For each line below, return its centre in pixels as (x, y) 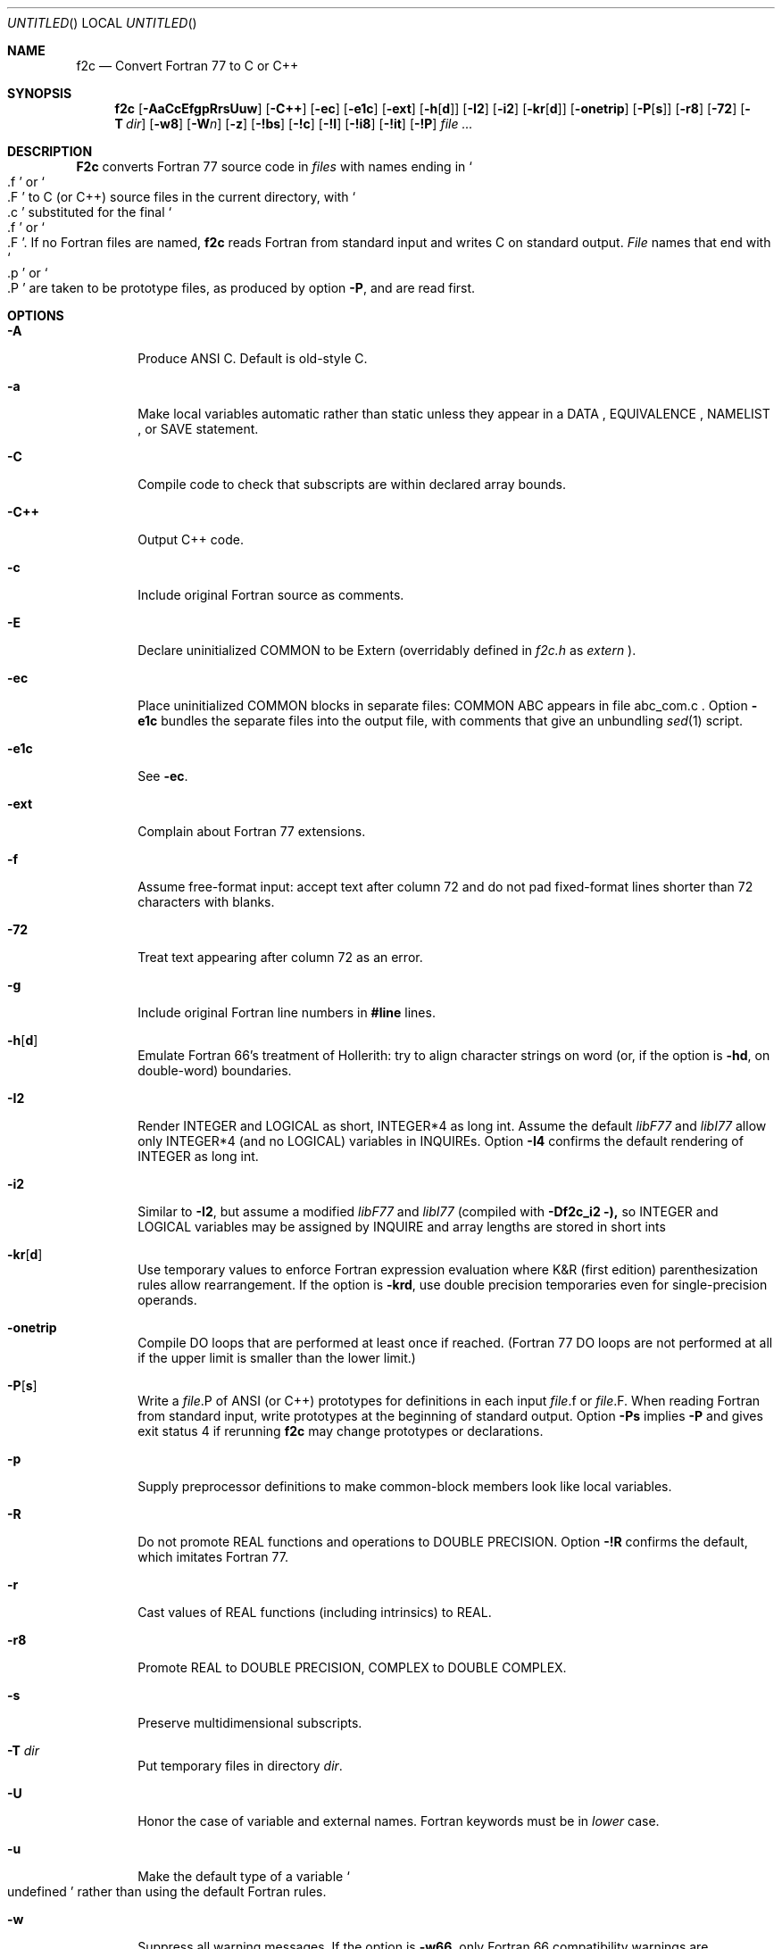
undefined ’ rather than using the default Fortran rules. (167, 1891)
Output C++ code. (191, 539)
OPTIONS (36, 315)
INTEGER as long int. (198, 1156)
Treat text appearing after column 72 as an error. (280, 957)
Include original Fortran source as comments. (271, 595)
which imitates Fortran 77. (213, 1557)
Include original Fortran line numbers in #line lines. (287, 1012)
